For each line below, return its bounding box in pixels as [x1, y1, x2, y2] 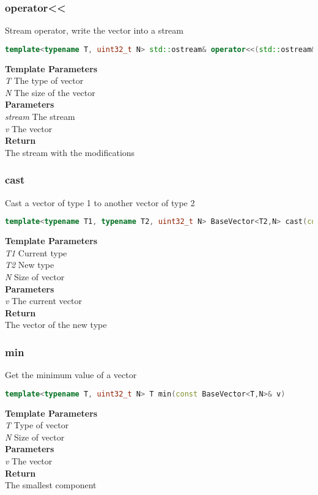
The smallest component [5, 478, 97, 491]
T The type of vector [5, 74, 84, 87]
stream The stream [5, 110, 75, 123]
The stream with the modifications [5, 146, 135, 158]
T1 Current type [5, 246, 67, 259]
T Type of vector [5, 419, 69, 431]
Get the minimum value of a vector [5, 368, 137, 381]
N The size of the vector [5, 86, 95, 99]
